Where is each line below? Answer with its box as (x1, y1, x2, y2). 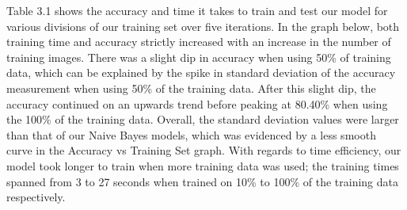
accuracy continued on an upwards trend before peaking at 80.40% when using (6, 95, 388, 112)
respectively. (6, 189, 66, 205)
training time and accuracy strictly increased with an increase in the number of (6, 33, 391, 50)
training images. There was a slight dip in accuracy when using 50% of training (6, 48, 391, 65)
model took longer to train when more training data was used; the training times (6, 157, 399, 174)
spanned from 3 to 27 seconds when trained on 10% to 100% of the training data (6, 173, 399, 189)
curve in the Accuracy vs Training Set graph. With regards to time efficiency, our (6, 142, 401, 158)
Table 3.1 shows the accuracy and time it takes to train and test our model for (6, 2, 388, 18)
